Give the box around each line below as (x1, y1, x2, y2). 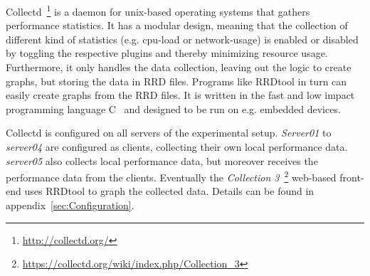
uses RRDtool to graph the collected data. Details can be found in (24, 184, 314, 198)
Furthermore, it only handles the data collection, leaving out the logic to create (6, 60, 351, 75)
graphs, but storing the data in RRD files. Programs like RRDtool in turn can (6, 73, 347, 88)
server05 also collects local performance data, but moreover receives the (6, 153, 318, 168)
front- (339, 169, 364, 184)
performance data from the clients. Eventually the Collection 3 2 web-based (6, 168, 337, 184)
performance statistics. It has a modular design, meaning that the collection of (6, 18, 348, 33)
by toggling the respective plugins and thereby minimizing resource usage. (6, 46, 328, 60)
